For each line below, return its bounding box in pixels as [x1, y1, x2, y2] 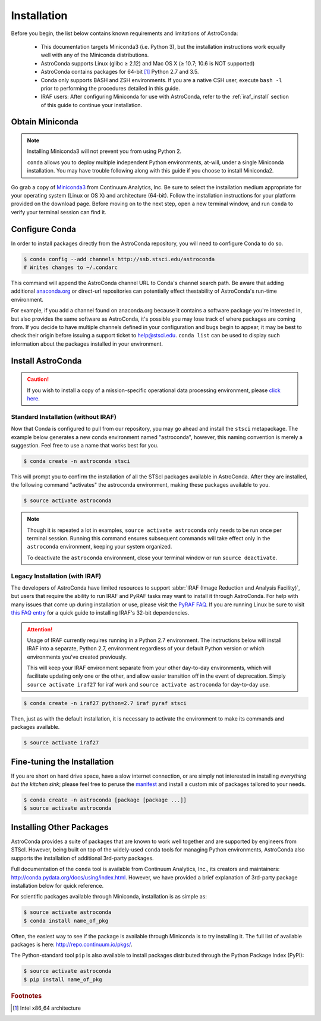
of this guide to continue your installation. [40, 101, 143, 108]
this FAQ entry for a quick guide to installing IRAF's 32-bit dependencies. [11, 609, 190, 616]
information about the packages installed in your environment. [11, 340, 163, 347]
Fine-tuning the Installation [11, 756, 114, 767]
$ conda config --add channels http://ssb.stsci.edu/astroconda [23, 256, 215, 262]
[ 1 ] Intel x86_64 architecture [12, 1004, 81, 1011]
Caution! [27, 375, 49, 383]
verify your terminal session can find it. [11, 208, 107, 215]
